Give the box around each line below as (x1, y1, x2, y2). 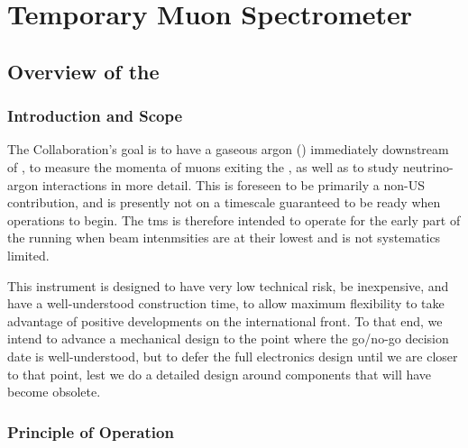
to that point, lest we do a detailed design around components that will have (7, 364, 432, 383)
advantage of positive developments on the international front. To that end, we (7, 311, 443, 330)
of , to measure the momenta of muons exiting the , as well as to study (7, 157, 399, 176)
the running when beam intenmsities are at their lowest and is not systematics (7, 228, 441, 247)
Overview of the (7, 57, 160, 85)
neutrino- (402, 157, 454, 176)
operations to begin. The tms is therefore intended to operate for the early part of (7, 210, 461, 229)
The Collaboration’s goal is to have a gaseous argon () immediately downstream (7, 140, 449, 159)
